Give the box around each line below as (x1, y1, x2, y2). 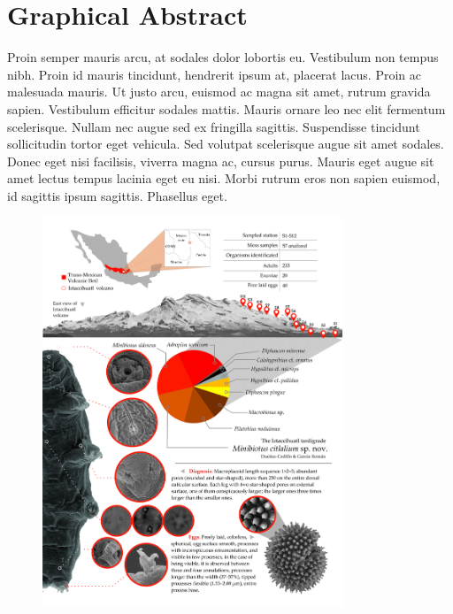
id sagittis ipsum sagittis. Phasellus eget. (7, 186, 227, 204)
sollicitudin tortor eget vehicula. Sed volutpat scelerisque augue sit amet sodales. (7, 134, 444, 153)
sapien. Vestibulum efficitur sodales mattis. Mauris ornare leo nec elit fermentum (7, 99, 446, 118)
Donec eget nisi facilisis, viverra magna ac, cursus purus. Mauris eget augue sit (7, 151, 434, 170)
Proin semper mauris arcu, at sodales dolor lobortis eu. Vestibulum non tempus (7, 48, 439, 66)
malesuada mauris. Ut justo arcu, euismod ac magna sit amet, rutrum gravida (7, 82, 431, 101)
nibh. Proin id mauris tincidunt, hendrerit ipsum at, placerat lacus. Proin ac (7, 65, 421, 83)
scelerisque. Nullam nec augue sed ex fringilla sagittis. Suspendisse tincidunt (7, 117, 420, 135)
